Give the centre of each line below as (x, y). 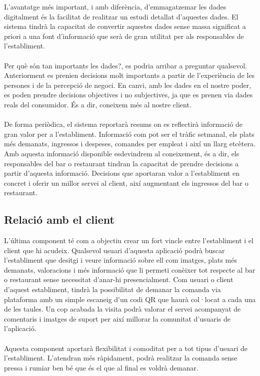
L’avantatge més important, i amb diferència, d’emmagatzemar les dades (115, 6)
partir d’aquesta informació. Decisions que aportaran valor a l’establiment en (122, 173)
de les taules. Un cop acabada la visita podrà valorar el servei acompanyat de (122, 309)
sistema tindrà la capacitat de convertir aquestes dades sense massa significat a (125, 26)
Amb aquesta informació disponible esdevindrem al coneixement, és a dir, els (122, 153)
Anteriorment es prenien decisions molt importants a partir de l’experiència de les (129, 75)
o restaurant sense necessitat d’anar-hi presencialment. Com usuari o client (119, 279)
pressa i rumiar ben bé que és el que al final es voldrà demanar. (101, 367)
